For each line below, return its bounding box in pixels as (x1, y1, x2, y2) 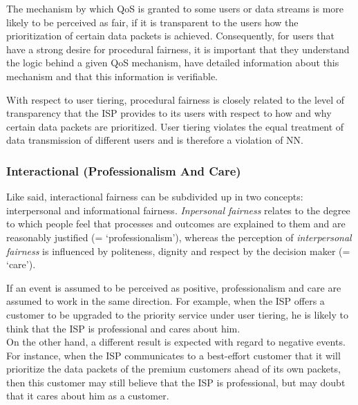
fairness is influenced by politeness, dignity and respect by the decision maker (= (6, 243, 350, 258)
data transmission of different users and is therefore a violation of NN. (6, 133, 303, 147)
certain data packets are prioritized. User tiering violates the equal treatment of (6, 119, 344, 133)
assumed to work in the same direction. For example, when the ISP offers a (6, 294, 325, 308)
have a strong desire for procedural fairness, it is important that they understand (6, 41, 350, 56)
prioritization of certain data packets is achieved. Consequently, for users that (6, 28, 335, 43)
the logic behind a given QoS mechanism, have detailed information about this (6, 55, 339, 70)
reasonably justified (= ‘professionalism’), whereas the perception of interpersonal (6, 229, 352, 244)
